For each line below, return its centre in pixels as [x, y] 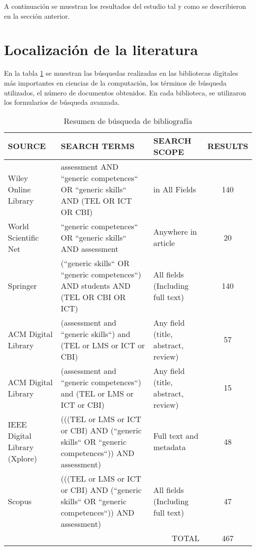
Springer [22, 285]
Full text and [176, 436]
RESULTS [228, 146]
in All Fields [175, 189]
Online [19, 189]
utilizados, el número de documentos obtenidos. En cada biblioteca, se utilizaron [125, 92]
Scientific [23, 237]
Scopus [20, 501]
